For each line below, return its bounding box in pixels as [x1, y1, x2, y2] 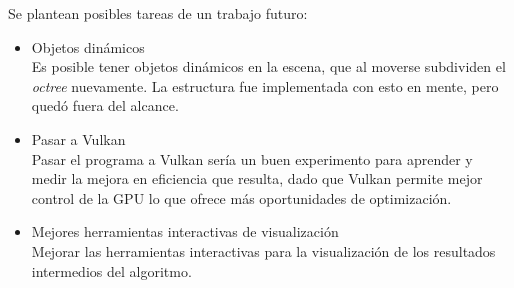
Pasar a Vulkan [31, 128, 126, 149]
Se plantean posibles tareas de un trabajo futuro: [8, 3, 308, 23]
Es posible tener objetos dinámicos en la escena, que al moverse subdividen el [31, 56, 506, 77]
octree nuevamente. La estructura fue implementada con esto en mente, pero [31, 75, 499, 96]
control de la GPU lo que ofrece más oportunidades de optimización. [31, 187, 452, 208]
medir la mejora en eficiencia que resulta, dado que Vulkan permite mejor [31, 168, 483, 189]
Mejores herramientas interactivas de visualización [31, 221, 339, 242]
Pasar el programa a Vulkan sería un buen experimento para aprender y [31, 148, 473, 169]
